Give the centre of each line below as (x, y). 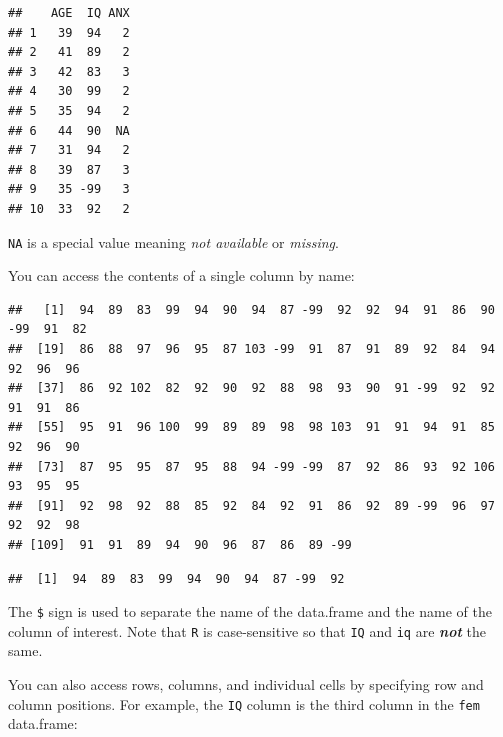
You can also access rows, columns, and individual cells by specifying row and (246, 684)
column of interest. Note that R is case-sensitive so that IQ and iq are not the (247, 630)
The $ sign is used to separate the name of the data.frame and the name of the (250, 611)
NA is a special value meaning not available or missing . (173, 241)
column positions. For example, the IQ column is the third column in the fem (244, 703)
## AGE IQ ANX (69, 13)
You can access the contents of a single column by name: (181, 275)
